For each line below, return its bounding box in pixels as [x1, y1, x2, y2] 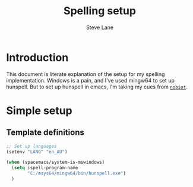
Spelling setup [63, 4, 137, 18]
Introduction [6, 50, 69, 64]
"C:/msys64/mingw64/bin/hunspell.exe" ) [27, 170, 126, 176]
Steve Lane [86, 24, 114, 31]
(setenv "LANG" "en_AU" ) [6, 148, 68, 155]
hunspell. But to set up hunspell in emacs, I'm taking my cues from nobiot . [6, 83, 188, 90]
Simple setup [6, 104, 72, 117]
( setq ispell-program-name [11, 165, 78, 171]
